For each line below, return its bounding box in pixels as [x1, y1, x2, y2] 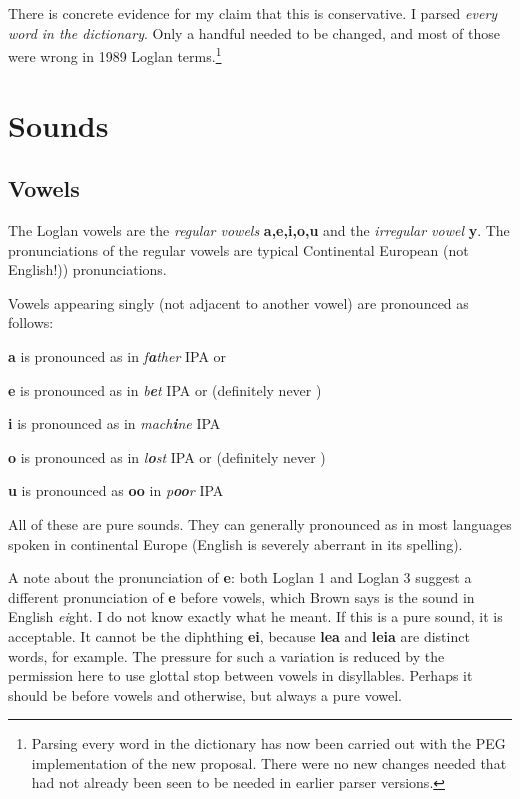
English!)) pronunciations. [8, 259, 167, 280]
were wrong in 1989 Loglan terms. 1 [8, 43, 222, 66]
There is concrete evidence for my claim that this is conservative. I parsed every [8, 3, 498, 23]
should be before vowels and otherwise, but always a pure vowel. [8, 684, 402, 705]
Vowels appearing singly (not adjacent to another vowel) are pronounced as [8, 292, 469, 313]
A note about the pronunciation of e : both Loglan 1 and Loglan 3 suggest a [8, 567, 472, 588]
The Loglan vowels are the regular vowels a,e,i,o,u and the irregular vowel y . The [8, 220, 510, 241]
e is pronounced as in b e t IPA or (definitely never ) [8, 379, 322, 400]
